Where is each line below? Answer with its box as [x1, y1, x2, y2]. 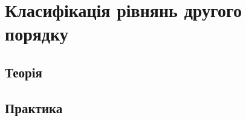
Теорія [5, 62, 42, 81]
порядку [5, 21, 68, 46]
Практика [5, 98, 63, 117]
